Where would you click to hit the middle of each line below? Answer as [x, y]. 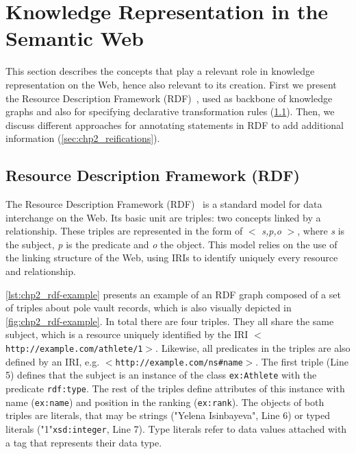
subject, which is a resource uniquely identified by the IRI [127, 334]
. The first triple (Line [302, 361]
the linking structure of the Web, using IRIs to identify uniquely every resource [172, 258]
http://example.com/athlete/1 [74, 349]
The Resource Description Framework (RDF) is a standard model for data [164, 204]
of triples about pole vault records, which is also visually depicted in [149, 308]
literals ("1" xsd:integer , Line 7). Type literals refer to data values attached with [176, 428]
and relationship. [41, 271]
